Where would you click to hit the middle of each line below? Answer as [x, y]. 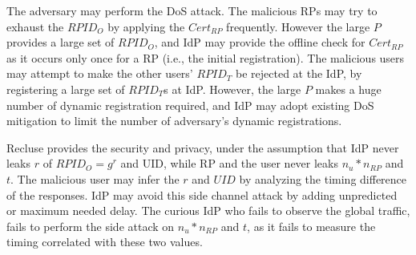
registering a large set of [66, 89]
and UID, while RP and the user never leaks [229, 163]
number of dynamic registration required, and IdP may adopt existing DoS [190, 105]
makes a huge [348, 89]
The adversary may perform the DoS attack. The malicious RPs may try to [192, 10]
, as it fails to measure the [311, 226]
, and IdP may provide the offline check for [260, 42]
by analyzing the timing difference [323, 178]
